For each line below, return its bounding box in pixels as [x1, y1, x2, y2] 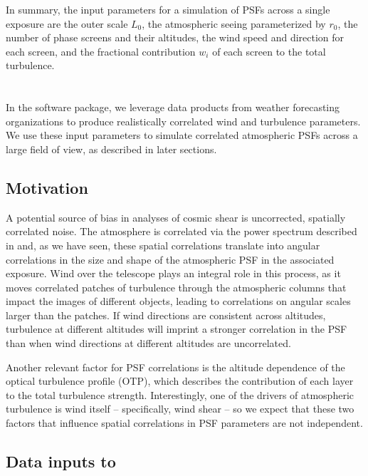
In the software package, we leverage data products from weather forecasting [6, 100, 340, 115]
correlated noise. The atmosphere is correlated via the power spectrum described [6, 224, 357, 239]
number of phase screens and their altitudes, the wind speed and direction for [6, 30, 345, 45]
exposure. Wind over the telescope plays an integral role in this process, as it [6, 266, 341, 281]
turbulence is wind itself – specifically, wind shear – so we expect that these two [6, 401, 354, 416]
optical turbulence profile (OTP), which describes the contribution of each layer [6, 373, 354, 388]
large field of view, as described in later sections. [6, 141, 217, 156]
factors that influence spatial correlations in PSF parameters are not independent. [6, 415, 363, 430]
